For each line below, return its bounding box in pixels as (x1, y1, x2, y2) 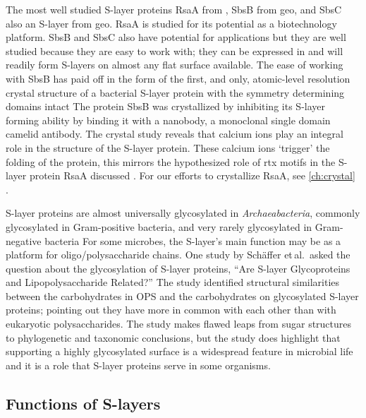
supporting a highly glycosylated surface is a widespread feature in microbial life (6, 344, 353, 359)
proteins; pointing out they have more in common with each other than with (6, 302, 336, 317)
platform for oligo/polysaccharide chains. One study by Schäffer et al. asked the (6, 247, 350, 262)
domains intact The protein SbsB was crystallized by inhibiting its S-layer (6, 99, 325, 114)
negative (6, 233, 42, 248)
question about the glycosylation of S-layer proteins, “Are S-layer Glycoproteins (6, 261, 350, 275)
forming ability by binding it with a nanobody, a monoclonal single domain (6, 112, 331, 127)
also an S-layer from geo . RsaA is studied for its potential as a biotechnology (6, 16, 337, 30)
